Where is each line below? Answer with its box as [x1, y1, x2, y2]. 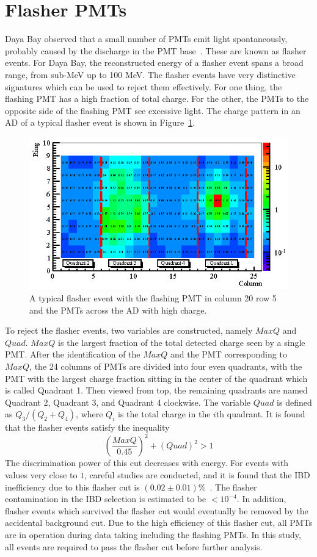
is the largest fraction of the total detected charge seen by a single [58, 336, 305, 348]
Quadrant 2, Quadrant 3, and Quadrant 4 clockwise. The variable [5, 395, 250, 408]
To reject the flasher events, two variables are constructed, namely [5, 324, 253, 337]
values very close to [5, 469, 78, 481]
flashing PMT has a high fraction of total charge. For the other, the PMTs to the [5, 92, 309, 105]
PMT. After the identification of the [5, 348, 140, 361]
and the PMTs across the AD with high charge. [29, 303, 207, 316]
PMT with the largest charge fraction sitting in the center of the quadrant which [5, 372, 308, 384]
